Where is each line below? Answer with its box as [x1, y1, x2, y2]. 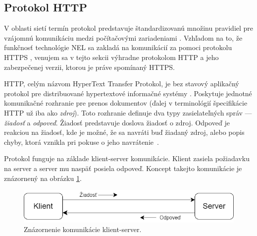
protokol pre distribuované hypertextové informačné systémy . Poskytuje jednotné [4, 88, 252, 98]
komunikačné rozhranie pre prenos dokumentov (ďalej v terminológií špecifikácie [4, 98, 248, 108]
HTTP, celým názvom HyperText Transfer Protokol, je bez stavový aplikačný [4, 78, 239, 89]
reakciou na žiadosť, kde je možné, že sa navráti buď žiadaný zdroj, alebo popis [4, 127, 245, 137]
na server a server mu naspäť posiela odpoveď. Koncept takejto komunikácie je [4, 163, 242, 173]
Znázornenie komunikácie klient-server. [24, 224, 142, 235]
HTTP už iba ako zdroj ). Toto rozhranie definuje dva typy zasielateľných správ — [4, 107, 252, 118]
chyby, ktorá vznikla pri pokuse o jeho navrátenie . [4, 136, 159, 147]
